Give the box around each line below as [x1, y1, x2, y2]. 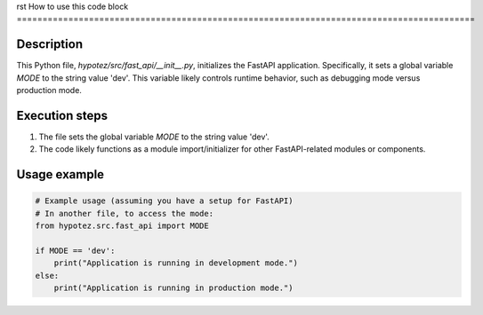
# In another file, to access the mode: [35, 209, 213, 218]
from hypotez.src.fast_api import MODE [35, 221, 209, 231]
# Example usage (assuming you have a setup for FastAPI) [35, 196, 294, 206]
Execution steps [16, 107, 109, 123]
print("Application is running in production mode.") [53, 283, 294, 293]
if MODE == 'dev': [35, 245, 116, 256]
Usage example [16, 167, 105, 182]
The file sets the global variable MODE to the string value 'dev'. [38, 131, 270, 142]
